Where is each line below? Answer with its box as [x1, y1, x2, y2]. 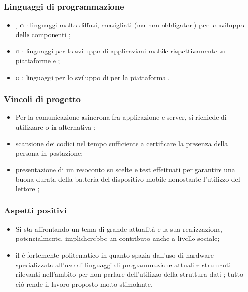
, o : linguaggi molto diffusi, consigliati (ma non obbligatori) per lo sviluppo [15, 20, 244, 30]
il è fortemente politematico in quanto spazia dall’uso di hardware [15, 249, 214, 260]
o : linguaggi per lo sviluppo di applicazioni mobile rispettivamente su [15, 46, 226, 56]
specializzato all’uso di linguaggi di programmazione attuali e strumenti [15, 259, 231, 269]
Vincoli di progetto [4, 93, 81, 105]
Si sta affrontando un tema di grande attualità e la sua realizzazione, [15, 223, 222, 234]
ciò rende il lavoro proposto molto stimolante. [15, 278, 153, 289]
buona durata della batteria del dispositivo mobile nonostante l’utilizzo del [15, 174, 240, 184]
